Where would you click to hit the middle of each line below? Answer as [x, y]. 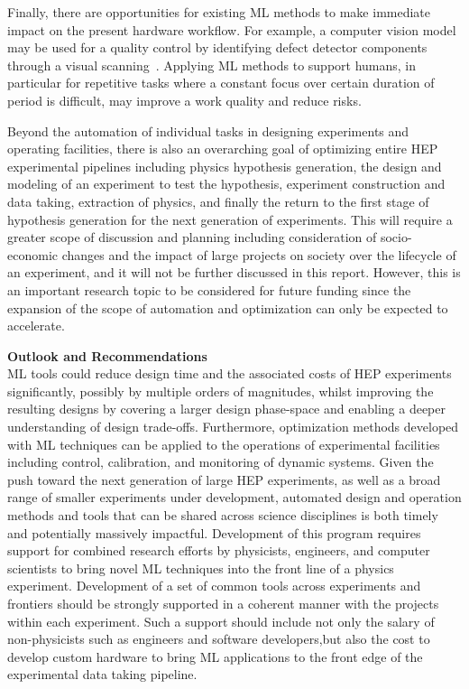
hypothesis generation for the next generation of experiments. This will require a [230, 219]
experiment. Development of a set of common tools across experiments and [214, 586]
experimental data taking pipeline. [102, 674]
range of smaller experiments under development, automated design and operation [234, 497]
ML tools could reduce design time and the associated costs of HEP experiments [230, 373]
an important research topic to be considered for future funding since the [209, 289]
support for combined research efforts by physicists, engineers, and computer [219, 550]
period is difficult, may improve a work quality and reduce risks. [184, 100]
